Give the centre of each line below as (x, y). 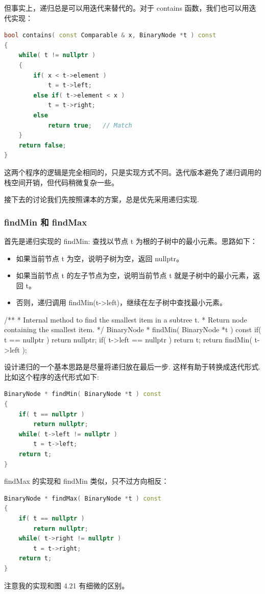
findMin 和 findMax (46, 222)
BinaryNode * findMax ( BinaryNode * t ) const (83, 498)
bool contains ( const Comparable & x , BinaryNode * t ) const (110, 35)
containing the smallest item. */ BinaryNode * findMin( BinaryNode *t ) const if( (133, 329)
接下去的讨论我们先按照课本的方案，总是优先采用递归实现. (102, 199)
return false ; (42, 145)
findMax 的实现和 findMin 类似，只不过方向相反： (87, 481)
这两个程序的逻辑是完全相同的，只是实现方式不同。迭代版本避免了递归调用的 (133, 172)
